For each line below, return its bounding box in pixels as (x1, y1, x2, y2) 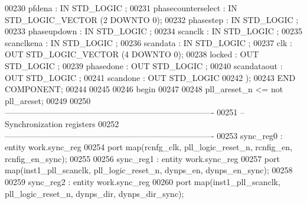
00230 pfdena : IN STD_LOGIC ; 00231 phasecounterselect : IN (5, 2, 237, 14)
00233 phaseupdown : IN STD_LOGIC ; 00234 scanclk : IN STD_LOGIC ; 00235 (5, 25, 303, 37)
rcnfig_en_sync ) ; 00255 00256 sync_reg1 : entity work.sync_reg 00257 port (5, 152, 280, 164)
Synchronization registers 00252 (5, 117, 119, 129)
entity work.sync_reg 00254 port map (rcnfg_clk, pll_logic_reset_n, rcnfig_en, (5, 141, 292, 153)
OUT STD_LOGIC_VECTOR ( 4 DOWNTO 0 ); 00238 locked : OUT (5, 48, 259, 60)
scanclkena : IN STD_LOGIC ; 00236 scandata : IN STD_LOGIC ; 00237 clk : (5, 36, 292, 48)
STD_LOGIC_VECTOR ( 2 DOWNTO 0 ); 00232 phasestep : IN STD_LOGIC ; (5, 13, 299, 25)
